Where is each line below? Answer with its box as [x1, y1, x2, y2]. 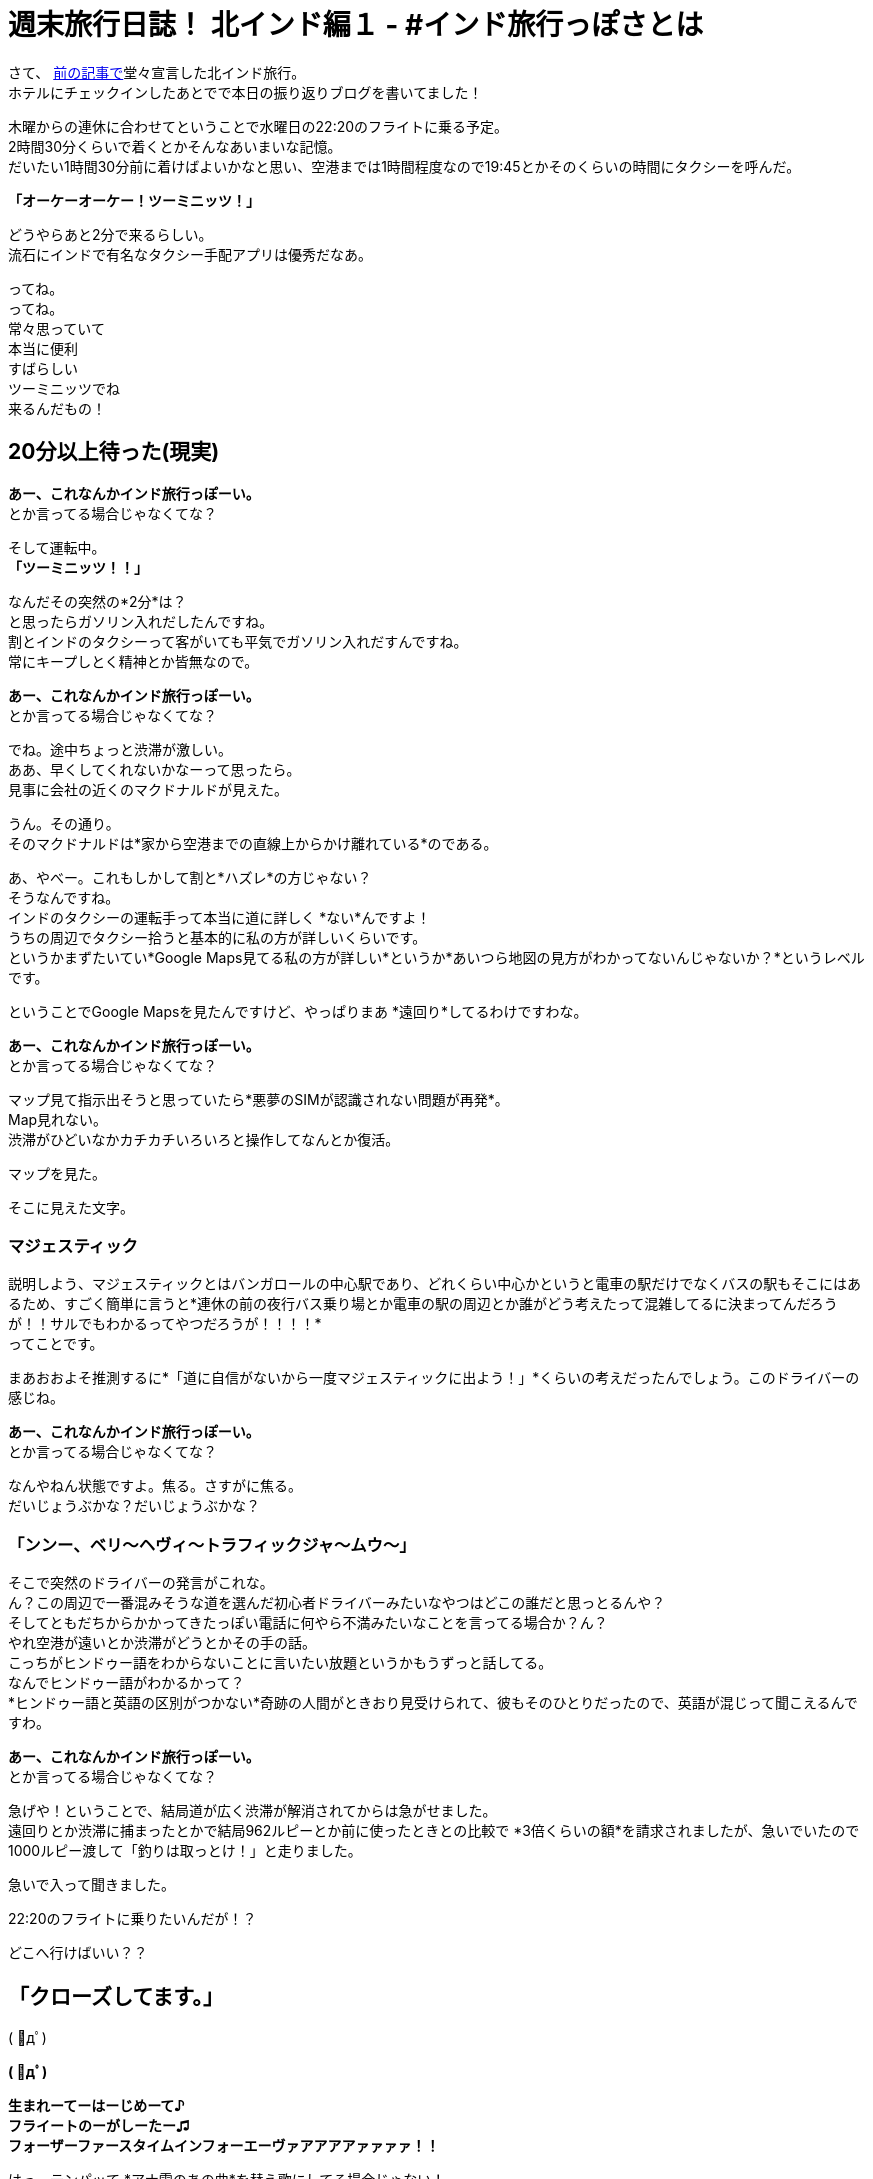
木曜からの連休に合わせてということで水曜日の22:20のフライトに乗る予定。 [8, 117, 509, 135]
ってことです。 [8, 1335, 104, 1353]
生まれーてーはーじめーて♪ [8, 2096, 185, 2114]
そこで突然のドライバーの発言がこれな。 [8, 1574, 274, 1592]
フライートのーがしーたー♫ [8, 2116, 190, 2134]
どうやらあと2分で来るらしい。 [8, 225, 213, 243]
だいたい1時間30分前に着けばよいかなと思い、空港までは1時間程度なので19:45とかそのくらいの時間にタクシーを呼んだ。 [8, 157, 801, 175]
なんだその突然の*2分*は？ [8, 592, 187, 610]
